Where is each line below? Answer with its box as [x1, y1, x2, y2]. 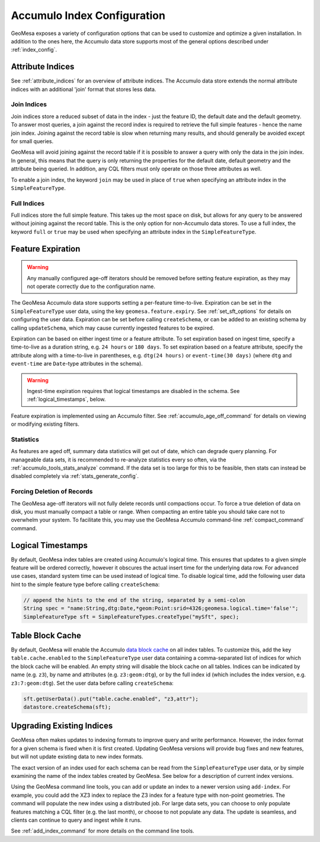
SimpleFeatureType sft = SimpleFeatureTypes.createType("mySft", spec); [23, 613, 239, 620]
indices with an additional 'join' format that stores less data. [11, 86, 156, 93]
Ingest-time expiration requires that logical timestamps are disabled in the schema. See [27, 387, 240, 394]
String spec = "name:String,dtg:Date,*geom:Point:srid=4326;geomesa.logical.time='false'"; [23, 605, 299, 612]
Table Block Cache [11, 630, 81, 641]
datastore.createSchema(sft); [23, 704, 111, 710]
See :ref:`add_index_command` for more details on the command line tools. [11, 827, 195, 834]
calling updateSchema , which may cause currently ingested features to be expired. [11, 324, 215, 331]
